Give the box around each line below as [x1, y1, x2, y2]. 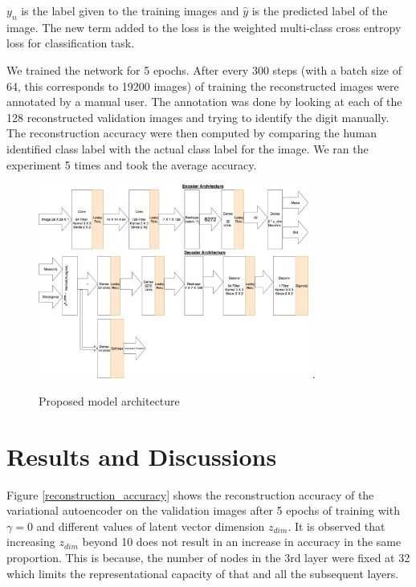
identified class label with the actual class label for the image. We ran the [6, 140, 369, 157]
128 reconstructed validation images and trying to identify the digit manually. [6, 108, 389, 125]
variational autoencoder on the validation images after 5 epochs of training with [6, 502, 400, 519]
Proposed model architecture [39, 392, 180, 409]
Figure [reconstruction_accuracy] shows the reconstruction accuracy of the [6, 486, 374, 503]
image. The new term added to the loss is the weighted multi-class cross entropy [6, 18, 402, 35]
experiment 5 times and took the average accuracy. [6, 156, 257, 173]
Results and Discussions [6, 439, 277, 472]
